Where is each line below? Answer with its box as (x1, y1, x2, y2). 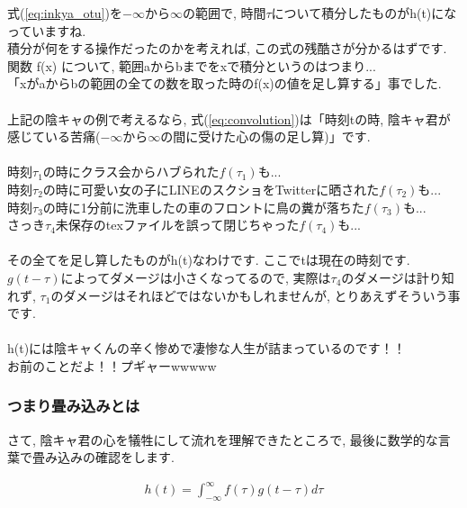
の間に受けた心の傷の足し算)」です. (160, 127, 371, 146)
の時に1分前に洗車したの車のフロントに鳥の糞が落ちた (42, 197, 364, 216)
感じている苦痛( (7, 127, 101, 146)
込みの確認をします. (57, 448, 175, 467)
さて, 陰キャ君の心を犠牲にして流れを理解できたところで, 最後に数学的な (7, 430, 438, 449)
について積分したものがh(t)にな (271, 4, 457, 22)
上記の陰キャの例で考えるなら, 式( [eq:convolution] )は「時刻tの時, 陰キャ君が (7, 109, 451, 128)
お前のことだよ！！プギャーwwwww (7, 356, 217, 375)
